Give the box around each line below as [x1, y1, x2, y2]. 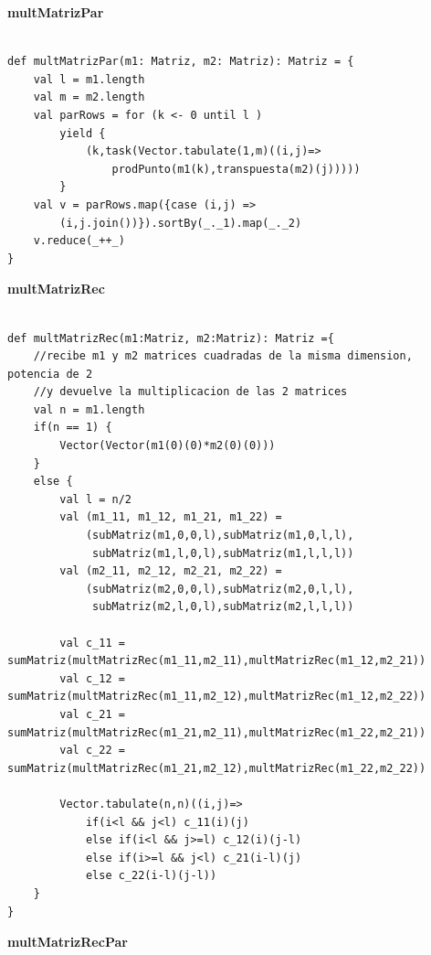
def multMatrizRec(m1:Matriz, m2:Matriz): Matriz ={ [7, 331, 334, 345]
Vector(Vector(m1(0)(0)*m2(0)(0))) [59, 439, 276, 453]
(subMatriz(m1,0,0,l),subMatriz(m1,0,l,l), [85, 529, 354, 542]
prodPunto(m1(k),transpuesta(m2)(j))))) [111, 162, 361, 176]
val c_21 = [59, 707, 125, 721]
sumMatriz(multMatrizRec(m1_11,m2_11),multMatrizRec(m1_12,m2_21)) [7, 654, 426, 668]
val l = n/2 [59, 492, 132, 506]
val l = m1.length [33, 72, 145, 86]
